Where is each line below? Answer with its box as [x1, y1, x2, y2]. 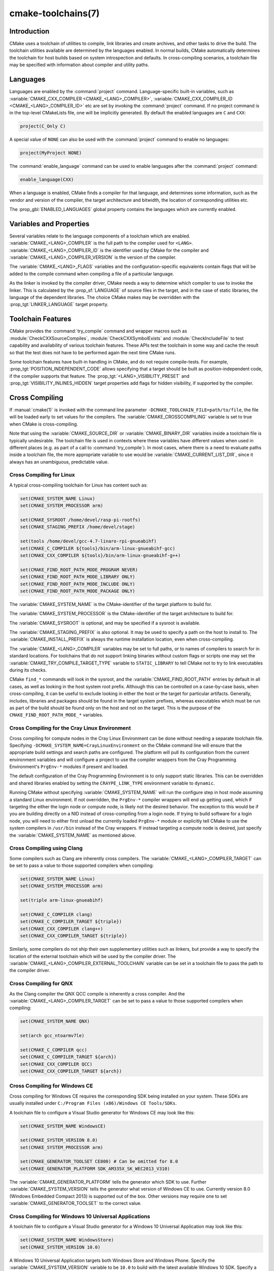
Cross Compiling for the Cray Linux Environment [9, 724, 131, 732]
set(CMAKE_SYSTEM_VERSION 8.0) [20, 1137, 98, 1143]
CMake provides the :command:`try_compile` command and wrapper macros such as [9, 328, 187, 334]
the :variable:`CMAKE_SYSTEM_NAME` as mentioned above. [9, 832, 136, 838]
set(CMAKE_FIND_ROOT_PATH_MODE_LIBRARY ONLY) [20, 574, 135, 580]
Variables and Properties [9, 219, 90, 228]
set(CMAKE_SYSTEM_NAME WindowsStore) [20, 1237, 114, 1243]
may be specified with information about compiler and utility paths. [9, 62, 150, 68]
